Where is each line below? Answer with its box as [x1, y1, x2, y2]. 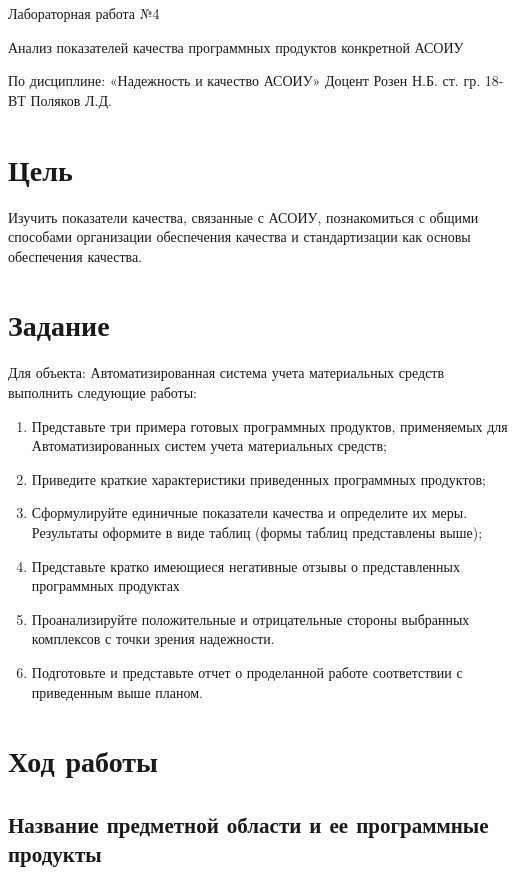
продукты [8, 838, 102, 869]
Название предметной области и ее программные [8, 808, 489, 839]
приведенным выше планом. [31, 681, 203, 702]
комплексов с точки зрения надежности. [31, 628, 275, 649]
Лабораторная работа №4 [8, 3, 160, 23]
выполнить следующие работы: [8, 382, 197, 402]
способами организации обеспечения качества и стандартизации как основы [8, 226, 471, 247]
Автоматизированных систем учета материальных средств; [31, 435, 387, 456]
